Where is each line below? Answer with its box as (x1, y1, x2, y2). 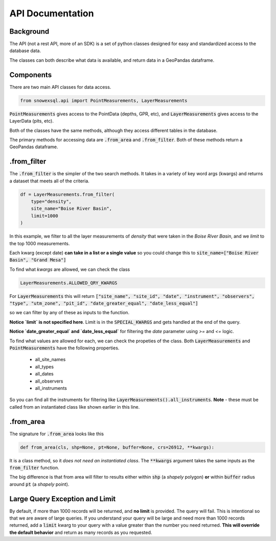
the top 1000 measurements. (9, 240, 70, 246)
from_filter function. (9, 464, 60, 471)
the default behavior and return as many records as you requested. (9, 529, 152, 535)
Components (9, 70, 52, 79)
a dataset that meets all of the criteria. (9, 178, 89, 184)
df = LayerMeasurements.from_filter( (20, 192, 115, 197)
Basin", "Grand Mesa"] (9, 257, 66, 263)
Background (9, 27, 50, 36)
